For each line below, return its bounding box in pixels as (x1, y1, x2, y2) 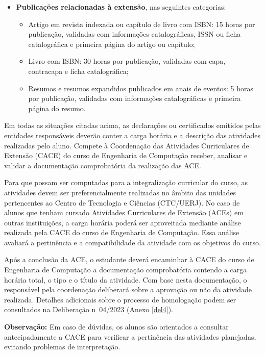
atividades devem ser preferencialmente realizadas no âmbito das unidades (4, 187, 236, 197)
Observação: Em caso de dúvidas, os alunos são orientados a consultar (4, 321, 229, 332)
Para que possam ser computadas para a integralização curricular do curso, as (4, 177, 248, 188)
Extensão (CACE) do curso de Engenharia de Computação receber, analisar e (4, 150, 248, 161)
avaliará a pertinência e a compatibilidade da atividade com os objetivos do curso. (4, 237, 261, 247)
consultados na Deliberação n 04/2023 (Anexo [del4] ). (4, 304, 173, 315)
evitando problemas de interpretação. (4, 341, 121, 352)
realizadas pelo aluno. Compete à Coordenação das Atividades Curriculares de (4, 140, 249, 150)
